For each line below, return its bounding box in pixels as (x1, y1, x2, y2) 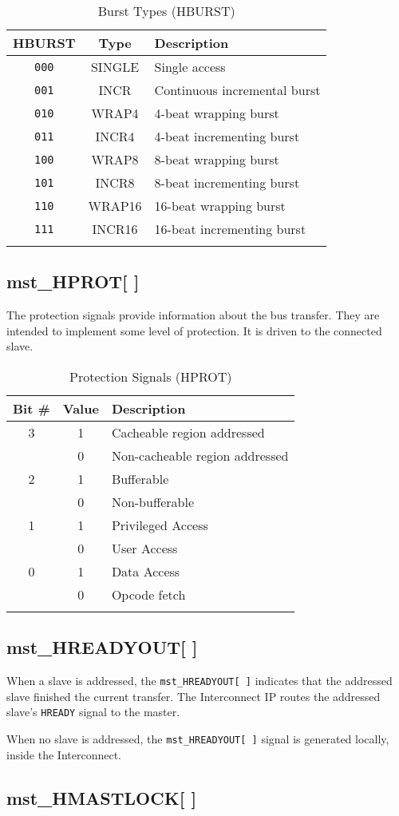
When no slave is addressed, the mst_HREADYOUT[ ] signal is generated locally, (6, 731, 389, 747)
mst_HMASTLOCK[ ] (6, 785, 197, 810)
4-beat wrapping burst (154, 104, 279, 122)
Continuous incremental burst (154, 81, 321, 99)
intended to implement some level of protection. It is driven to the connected (6, 322, 382, 339)
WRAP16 (88, 196, 142, 215)
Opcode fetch (111, 584, 186, 604)
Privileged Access (111, 515, 208, 534)
